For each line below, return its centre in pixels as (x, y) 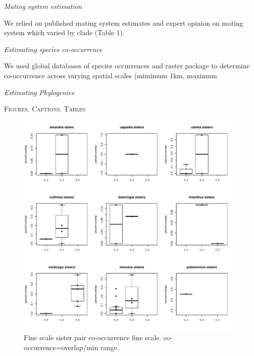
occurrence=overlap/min (61, 347)
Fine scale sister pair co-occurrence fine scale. (93, 337)
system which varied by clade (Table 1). (64, 32)
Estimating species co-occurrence (53, 49)
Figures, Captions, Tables (45, 109)
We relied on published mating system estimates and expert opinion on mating (124, 23)
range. (110, 347)
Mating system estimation (43, 6)
